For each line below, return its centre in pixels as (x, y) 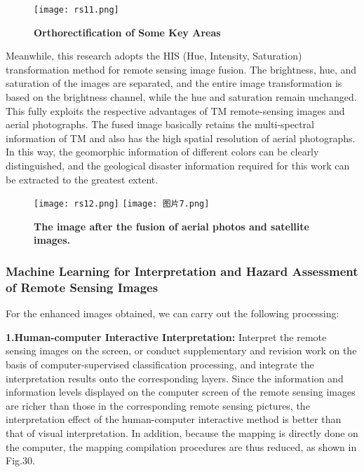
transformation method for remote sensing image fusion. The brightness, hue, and (181, 69)
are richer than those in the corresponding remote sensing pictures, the (158, 405)
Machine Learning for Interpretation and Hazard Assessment (182, 271)
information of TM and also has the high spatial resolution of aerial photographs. (181, 138)
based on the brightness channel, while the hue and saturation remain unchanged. (181, 97)
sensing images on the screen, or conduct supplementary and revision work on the (181, 350)
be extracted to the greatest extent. (82, 179)
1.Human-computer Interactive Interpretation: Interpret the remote (166, 336)
